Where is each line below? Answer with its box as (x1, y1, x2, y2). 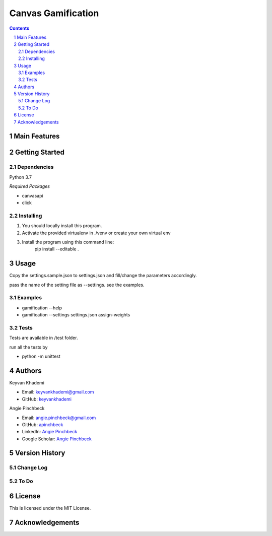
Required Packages (9, 183, 50, 189)
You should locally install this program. (22, 223, 102, 229)
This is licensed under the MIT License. (9, 505, 91, 511)
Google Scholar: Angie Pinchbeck (22, 436, 92, 442)
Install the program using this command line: (22, 239, 114, 245)
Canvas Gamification (9, 8, 99, 19)
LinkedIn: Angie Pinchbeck (22, 429, 78, 435)
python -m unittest (22, 353, 60, 360)
